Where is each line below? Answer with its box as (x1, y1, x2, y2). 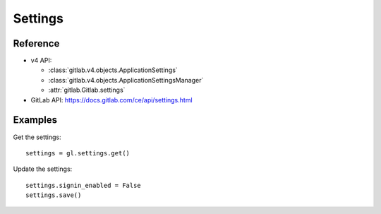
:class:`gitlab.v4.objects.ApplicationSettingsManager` (48, 76, 204, 84)
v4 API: (30, 57, 52, 65)
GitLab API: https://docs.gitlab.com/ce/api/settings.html (30, 95, 193, 104)
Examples (13, 114, 58, 126)
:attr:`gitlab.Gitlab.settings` (48, 85, 126, 95)
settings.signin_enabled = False (25, 181, 141, 189)
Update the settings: (13, 165, 73, 173)
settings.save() (25, 191, 82, 199)
